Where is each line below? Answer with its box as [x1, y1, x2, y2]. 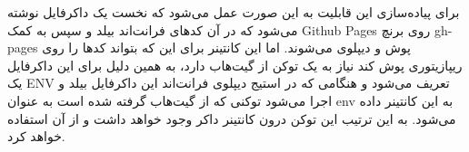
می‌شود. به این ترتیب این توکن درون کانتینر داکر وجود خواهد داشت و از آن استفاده [7, 109, 456, 128]
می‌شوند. [284, 38, 333, 57]
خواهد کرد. [7, 127, 65, 146]
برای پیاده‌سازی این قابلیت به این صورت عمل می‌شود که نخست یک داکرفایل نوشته [7, 3, 460, 21]
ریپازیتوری [408, 55, 463, 74]
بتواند [109, 38, 138, 57]
